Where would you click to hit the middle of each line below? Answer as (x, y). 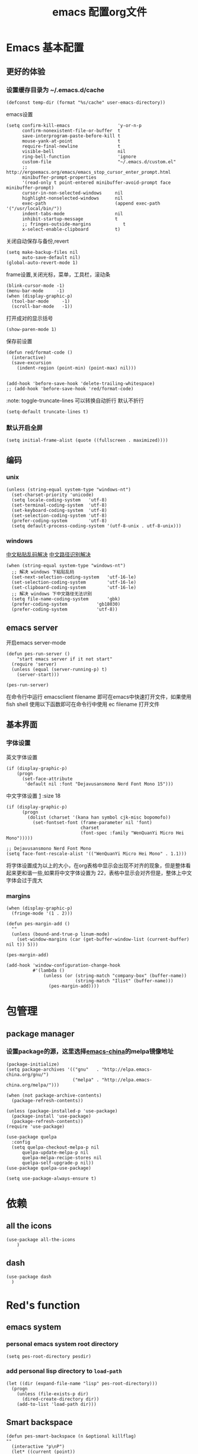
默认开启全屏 (25, 428)
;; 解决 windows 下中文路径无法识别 (52, 594)
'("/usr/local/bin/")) (34, 208)
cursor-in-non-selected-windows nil (72, 193)
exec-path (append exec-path (91, 203)
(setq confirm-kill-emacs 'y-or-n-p (74, 125)
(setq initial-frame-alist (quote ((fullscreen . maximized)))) (87, 440)
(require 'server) (34, 664)
